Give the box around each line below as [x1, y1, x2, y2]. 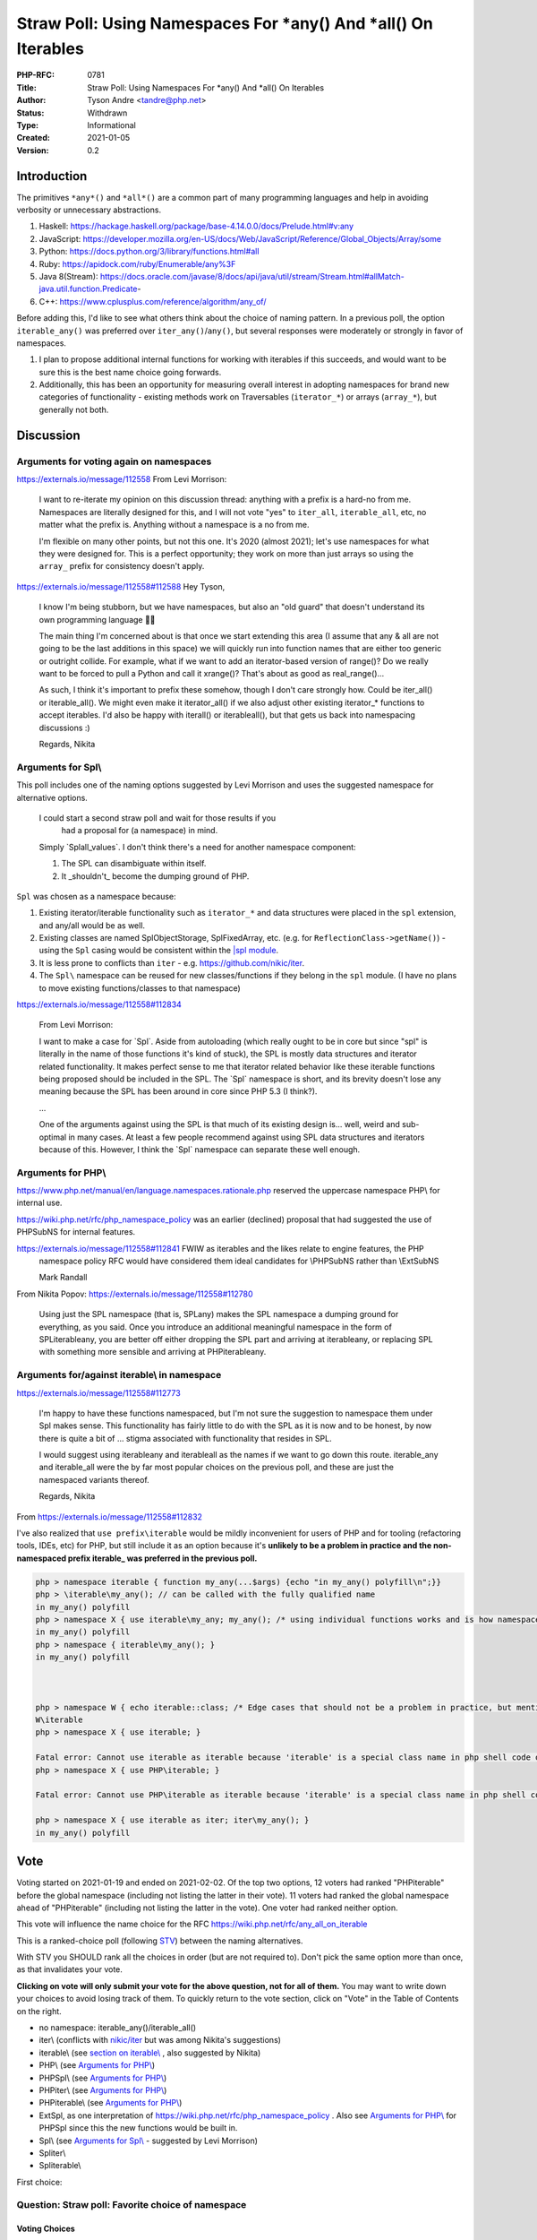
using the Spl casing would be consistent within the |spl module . [38, 945, 279, 956]
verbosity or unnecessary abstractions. [16, 204, 161, 215]
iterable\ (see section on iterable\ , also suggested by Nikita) [38, 2047, 261, 2058]
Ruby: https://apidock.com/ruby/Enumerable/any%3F [38, 258, 236, 269]
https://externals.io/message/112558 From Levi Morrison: [16, 474, 227, 484]
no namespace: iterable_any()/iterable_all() [38, 2022, 197, 2033]
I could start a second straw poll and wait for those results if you [38, 812, 277, 823]
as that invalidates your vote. [16, 1964, 123, 1975]
